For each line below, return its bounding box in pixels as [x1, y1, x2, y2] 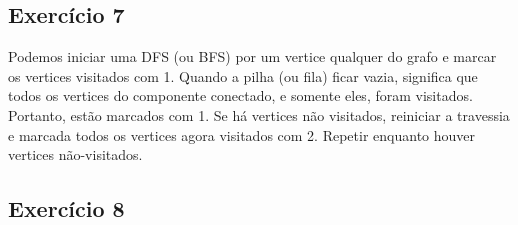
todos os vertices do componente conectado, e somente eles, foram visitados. [8, 85, 473, 106]
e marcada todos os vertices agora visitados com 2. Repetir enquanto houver [8, 124, 476, 145]
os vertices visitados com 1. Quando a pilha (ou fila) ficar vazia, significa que [8, 65, 478, 86]
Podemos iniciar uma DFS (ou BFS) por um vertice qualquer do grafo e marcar [8, 46, 497, 67]
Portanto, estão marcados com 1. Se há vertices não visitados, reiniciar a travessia [8, 104, 510, 125]
